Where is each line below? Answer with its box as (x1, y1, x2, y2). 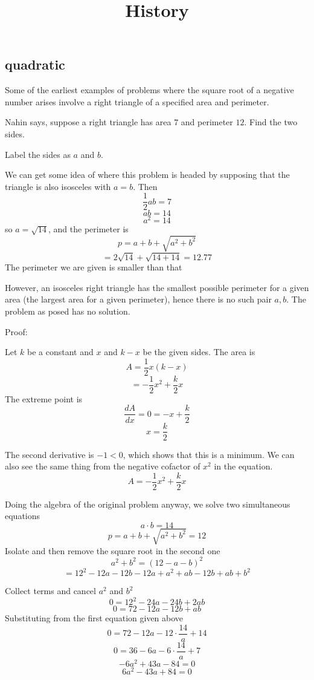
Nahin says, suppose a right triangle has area (5, 116, 171, 128)
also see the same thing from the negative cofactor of (5, 460, 200, 472)
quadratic (5, 55, 65, 74)
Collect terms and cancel (5, 584, 96, 597)
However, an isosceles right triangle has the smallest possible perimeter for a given (5, 281, 309, 293)
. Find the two (244, 116, 298, 128)
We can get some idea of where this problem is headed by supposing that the (5, 168, 290, 181)
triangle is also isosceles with (5, 180, 111, 192)
